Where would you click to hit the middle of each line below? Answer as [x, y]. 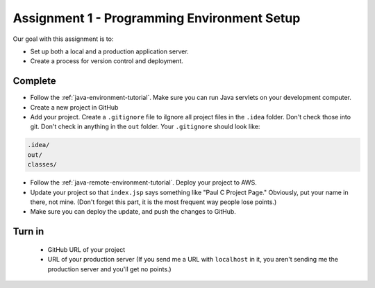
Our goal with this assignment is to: [63, 39]
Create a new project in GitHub [74, 107]
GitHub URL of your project [86, 249]
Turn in [28, 231]
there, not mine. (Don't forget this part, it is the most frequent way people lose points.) [153, 202]
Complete [35, 81]
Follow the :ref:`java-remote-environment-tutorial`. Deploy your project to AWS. [143, 183]
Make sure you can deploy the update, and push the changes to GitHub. [133, 212]
